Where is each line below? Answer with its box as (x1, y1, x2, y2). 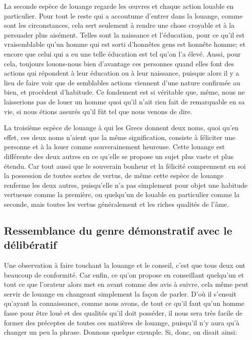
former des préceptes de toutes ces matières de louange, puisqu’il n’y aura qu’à (4, 317, 240, 327)
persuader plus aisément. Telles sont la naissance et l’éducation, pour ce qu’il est (4, 29, 245, 40)
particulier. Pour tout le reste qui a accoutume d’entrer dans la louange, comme (4, 10, 243, 20)
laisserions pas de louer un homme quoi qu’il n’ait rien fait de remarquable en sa (4, 96, 245, 106)
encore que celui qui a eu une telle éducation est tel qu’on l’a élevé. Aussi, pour (4, 48, 241, 59)
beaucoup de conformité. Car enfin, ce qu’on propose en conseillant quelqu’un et (4, 269, 244, 280)
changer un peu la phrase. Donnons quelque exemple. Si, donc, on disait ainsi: (4, 327, 237, 337)
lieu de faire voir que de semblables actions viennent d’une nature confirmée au (4, 77, 240, 87)
